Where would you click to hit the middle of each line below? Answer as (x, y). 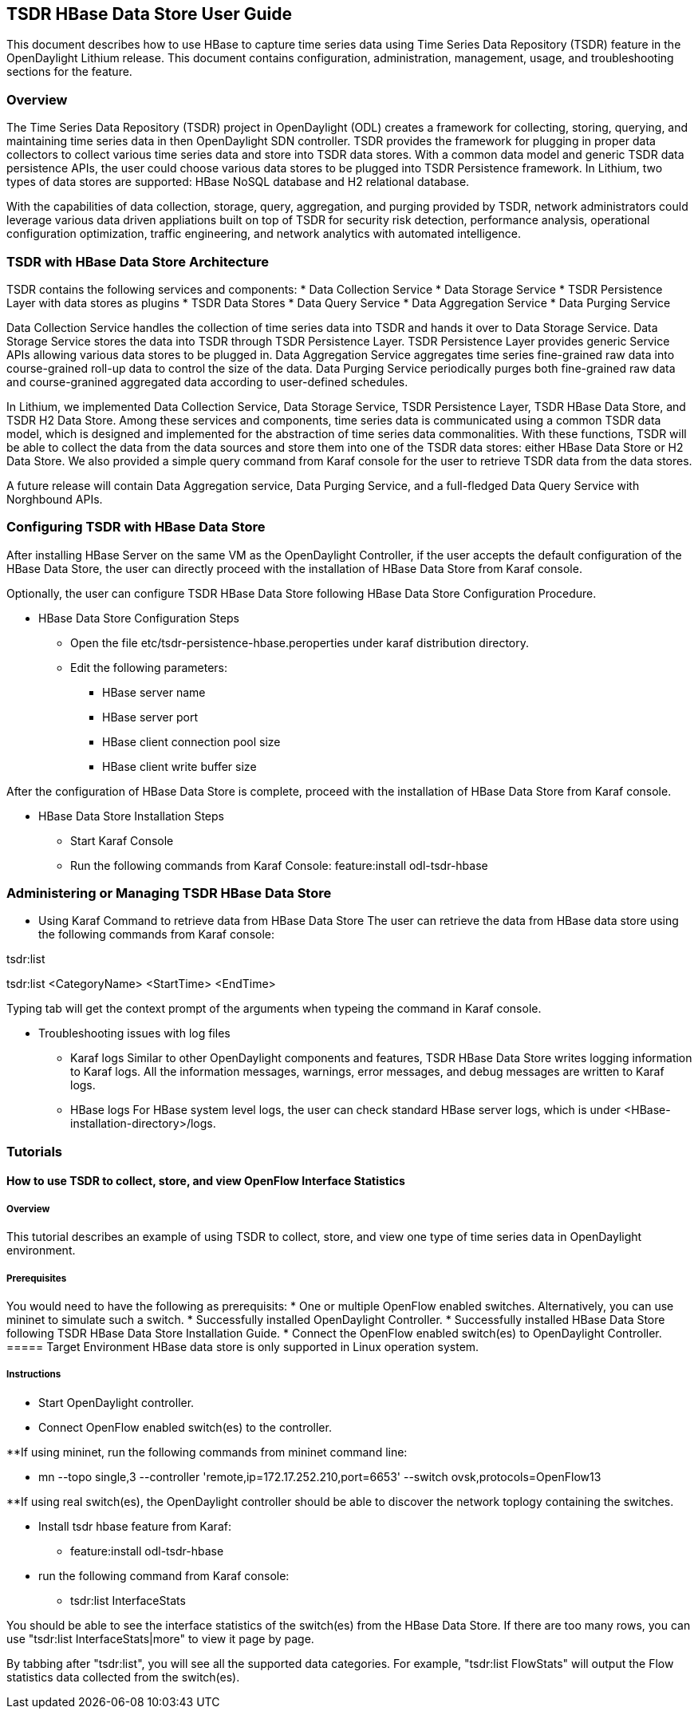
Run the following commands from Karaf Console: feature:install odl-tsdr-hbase (279, 865)
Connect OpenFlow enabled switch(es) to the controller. (185, 1427)
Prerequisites (37, 1278)
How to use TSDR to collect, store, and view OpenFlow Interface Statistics (206, 1181)
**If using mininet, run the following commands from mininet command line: (207, 1452)
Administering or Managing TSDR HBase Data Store (169, 893)
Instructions (34, 1375)
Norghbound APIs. (55, 499)
